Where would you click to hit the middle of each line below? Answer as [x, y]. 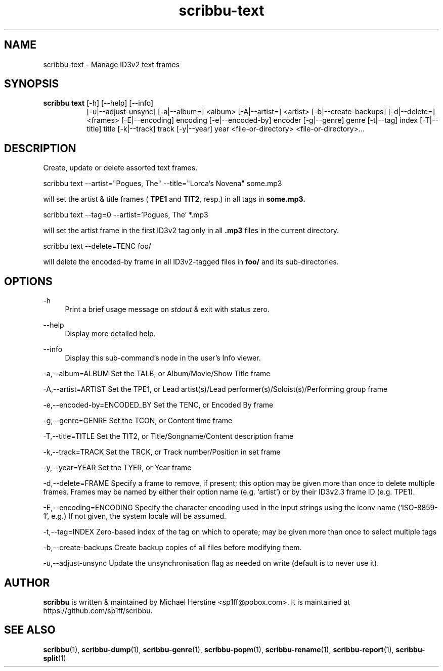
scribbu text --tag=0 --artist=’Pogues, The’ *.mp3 [126, 215]
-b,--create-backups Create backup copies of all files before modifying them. [172, 548]
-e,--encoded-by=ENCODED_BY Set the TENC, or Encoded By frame [158, 405]
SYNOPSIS [32, 84]
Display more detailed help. [110, 334]
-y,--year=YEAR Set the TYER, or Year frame [117, 468]
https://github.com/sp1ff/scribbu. [98, 610]
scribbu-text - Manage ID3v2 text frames [112, 64]
